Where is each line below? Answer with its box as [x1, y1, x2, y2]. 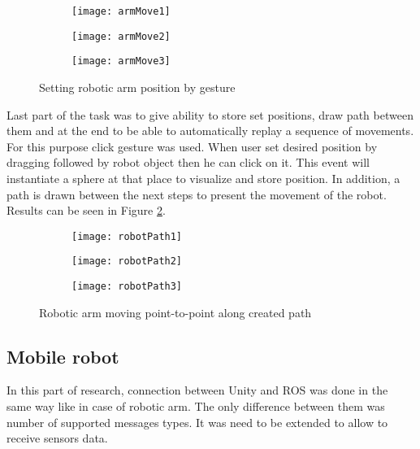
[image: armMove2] [71, 30, 171, 42]
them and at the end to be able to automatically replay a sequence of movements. [6, 122, 414, 139]
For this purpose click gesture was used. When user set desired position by [6, 137, 378, 155]
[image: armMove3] [71, 55, 171, 68]
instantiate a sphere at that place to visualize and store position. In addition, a [6, 169, 401, 186]
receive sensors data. [6, 429, 108, 447]
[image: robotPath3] [71, 281, 183, 293]
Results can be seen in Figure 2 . [6, 202, 166, 219]
